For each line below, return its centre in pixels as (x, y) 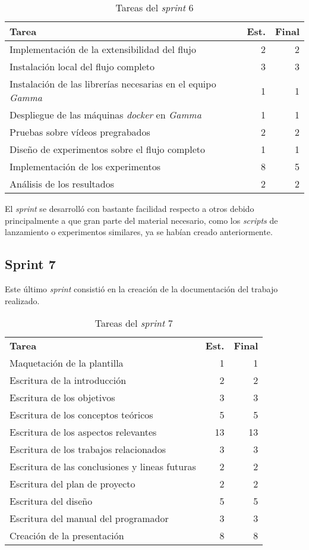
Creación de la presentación (67, 536)
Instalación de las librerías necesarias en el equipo (113, 84)
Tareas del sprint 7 (134, 323)
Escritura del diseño (51, 501)
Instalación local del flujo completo (82, 66)
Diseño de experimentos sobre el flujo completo (107, 149)
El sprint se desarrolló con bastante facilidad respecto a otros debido (130, 208)
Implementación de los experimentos (85, 166)
